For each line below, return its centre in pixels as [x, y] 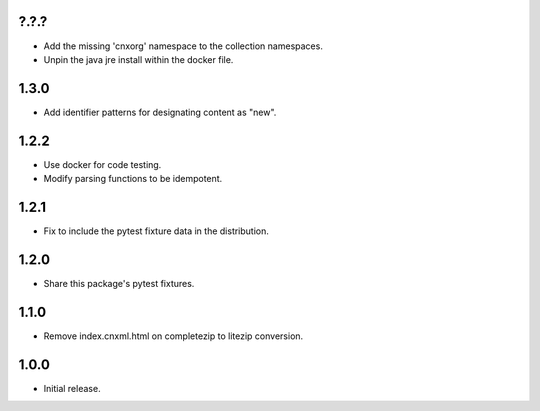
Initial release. [72, 388]
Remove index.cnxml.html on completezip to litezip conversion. [173, 336]
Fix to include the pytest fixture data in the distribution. [156, 231]
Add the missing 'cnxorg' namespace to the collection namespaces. [183, 46]
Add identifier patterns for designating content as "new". [160, 112]
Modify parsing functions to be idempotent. [133, 179]
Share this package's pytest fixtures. [119, 283]
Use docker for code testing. [102, 164]
